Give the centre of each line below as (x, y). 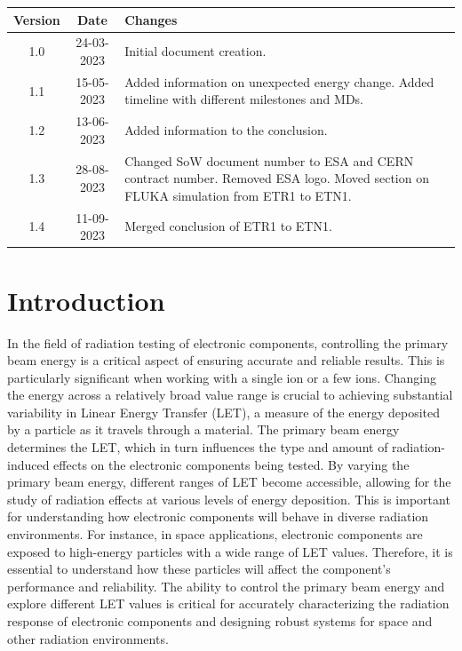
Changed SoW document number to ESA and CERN (269, 160)
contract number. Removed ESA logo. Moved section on (277, 178)
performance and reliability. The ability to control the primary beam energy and (226, 586)
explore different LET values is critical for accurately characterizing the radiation (228, 603)
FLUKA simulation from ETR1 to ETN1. (238, 195)
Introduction (86, 300)
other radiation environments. (88, 638)
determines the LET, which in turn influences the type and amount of (198, 447)
